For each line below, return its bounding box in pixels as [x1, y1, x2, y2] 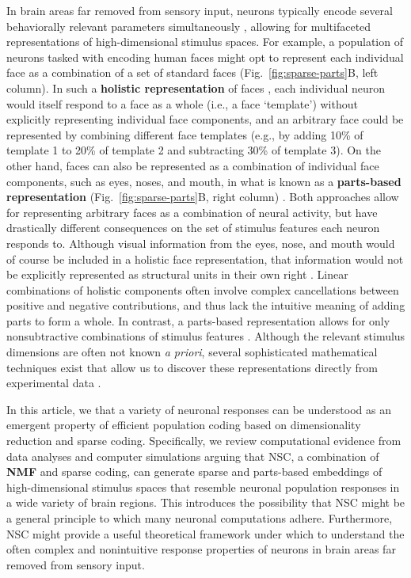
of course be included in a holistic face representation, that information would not [6, 250, 404, 267]
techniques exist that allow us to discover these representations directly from [6, 359, 378, 375]
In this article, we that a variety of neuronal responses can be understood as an [6, 401, 391, 417]
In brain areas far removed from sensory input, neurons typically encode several [6, 2, 393, 18]
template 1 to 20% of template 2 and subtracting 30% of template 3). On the [6, 142, 381, 158]
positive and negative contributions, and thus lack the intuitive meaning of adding [6, 297, 405, 314]
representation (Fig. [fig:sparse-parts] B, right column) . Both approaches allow [6, 188, 399, 205]
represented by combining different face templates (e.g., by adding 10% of [6, 126, 363, 143]
